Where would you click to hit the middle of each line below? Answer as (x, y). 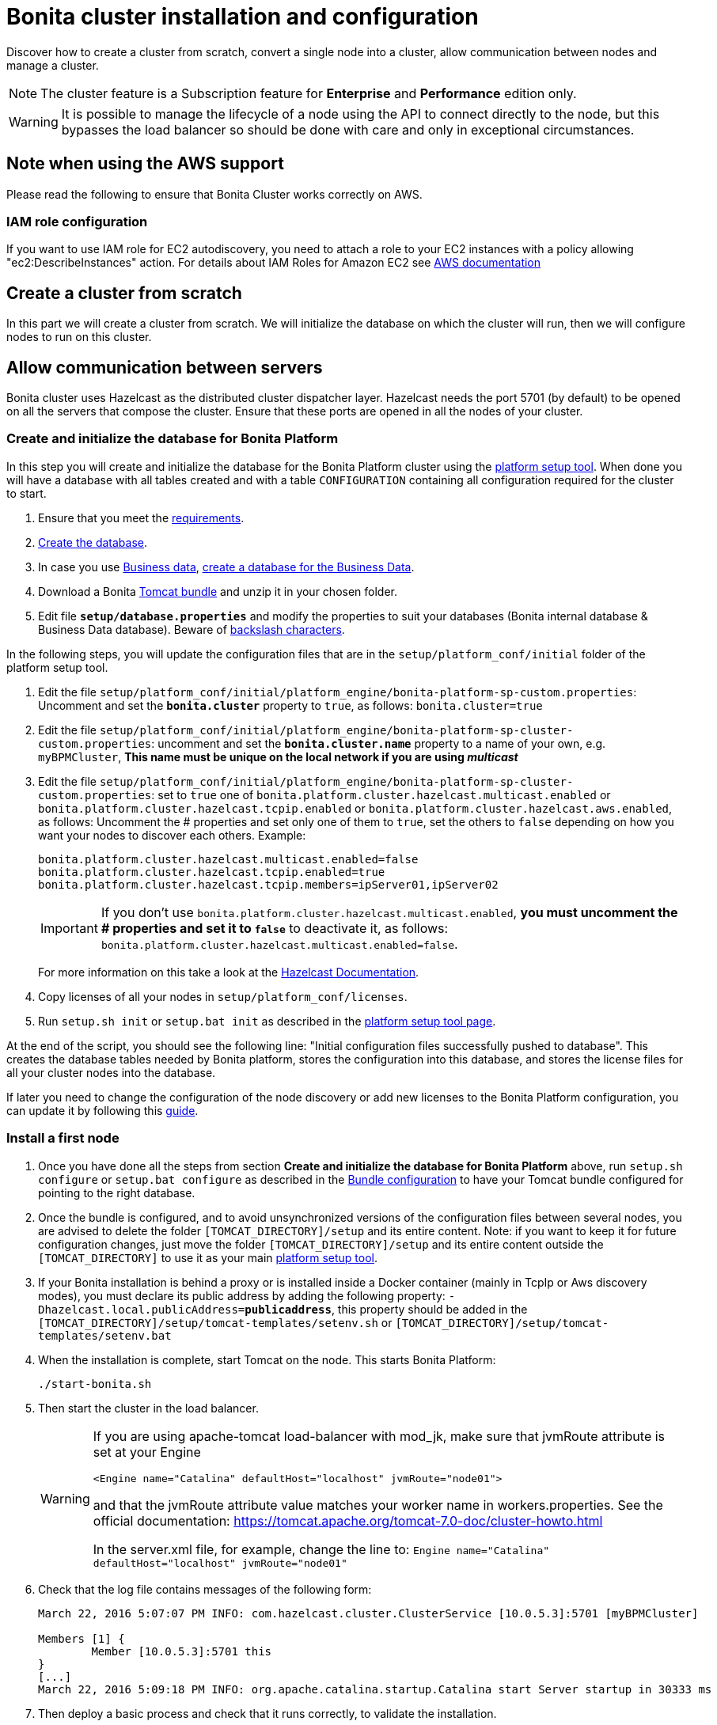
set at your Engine (147, 1452)
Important (69, 928)
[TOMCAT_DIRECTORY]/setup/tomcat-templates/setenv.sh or (215, 1322)
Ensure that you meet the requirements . (141, 517)
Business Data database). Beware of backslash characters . (192, 629)
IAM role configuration (77, 221)
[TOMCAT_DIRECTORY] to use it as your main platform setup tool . (208, 1257)
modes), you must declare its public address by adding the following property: (242, 1295)
